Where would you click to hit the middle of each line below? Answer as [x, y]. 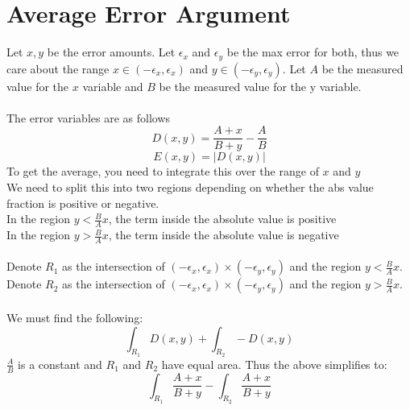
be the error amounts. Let [111, 52]
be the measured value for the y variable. [260, 86]
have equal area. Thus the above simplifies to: [274, 364]
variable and [113, 86]
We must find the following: [75, 318]
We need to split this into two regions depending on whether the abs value [190, 187]
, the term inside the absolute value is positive [222, 219]
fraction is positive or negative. [83, 203]
